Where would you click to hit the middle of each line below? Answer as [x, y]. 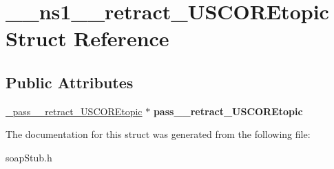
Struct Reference [87, 38]
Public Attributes [70, 82]
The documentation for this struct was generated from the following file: [158, 134]
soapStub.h [29, 157]
